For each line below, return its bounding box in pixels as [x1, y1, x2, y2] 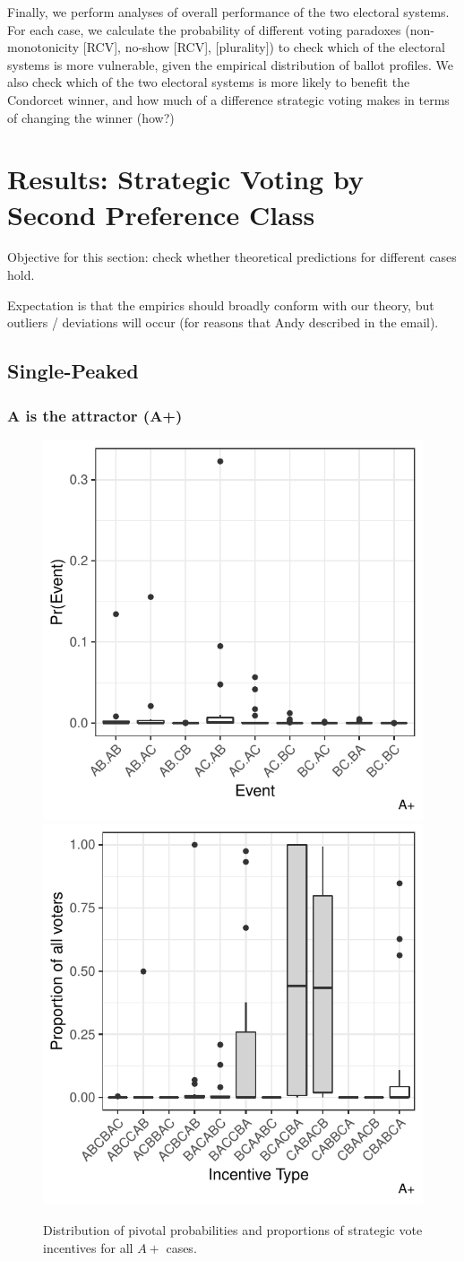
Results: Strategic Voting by [7, 161, 364, 197]
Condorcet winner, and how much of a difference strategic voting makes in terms [7, 90, 450, 109]
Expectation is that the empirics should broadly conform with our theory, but [7, 295, 434, 314]
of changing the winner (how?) [7, 108, 175, 126]
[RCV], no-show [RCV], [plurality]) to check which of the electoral [82, 38, 445, 57]
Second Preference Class [7, 196, 315, 232]
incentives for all [43, 1238, 133, 1257]
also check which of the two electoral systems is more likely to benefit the [7, 73, 410, 91]
